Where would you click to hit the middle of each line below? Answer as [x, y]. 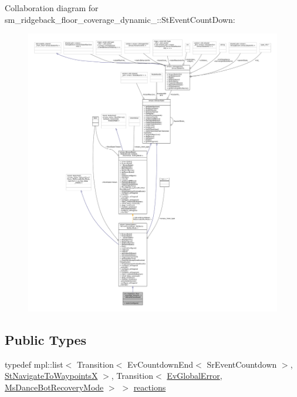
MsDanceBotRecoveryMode [54, 387]
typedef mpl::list [34, 364]
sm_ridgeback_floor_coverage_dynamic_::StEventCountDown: [120, 19]
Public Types [46, 339]
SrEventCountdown [242, 364]
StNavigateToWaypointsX [51, 376]
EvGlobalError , [195, 376]
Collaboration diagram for [52, 8]
